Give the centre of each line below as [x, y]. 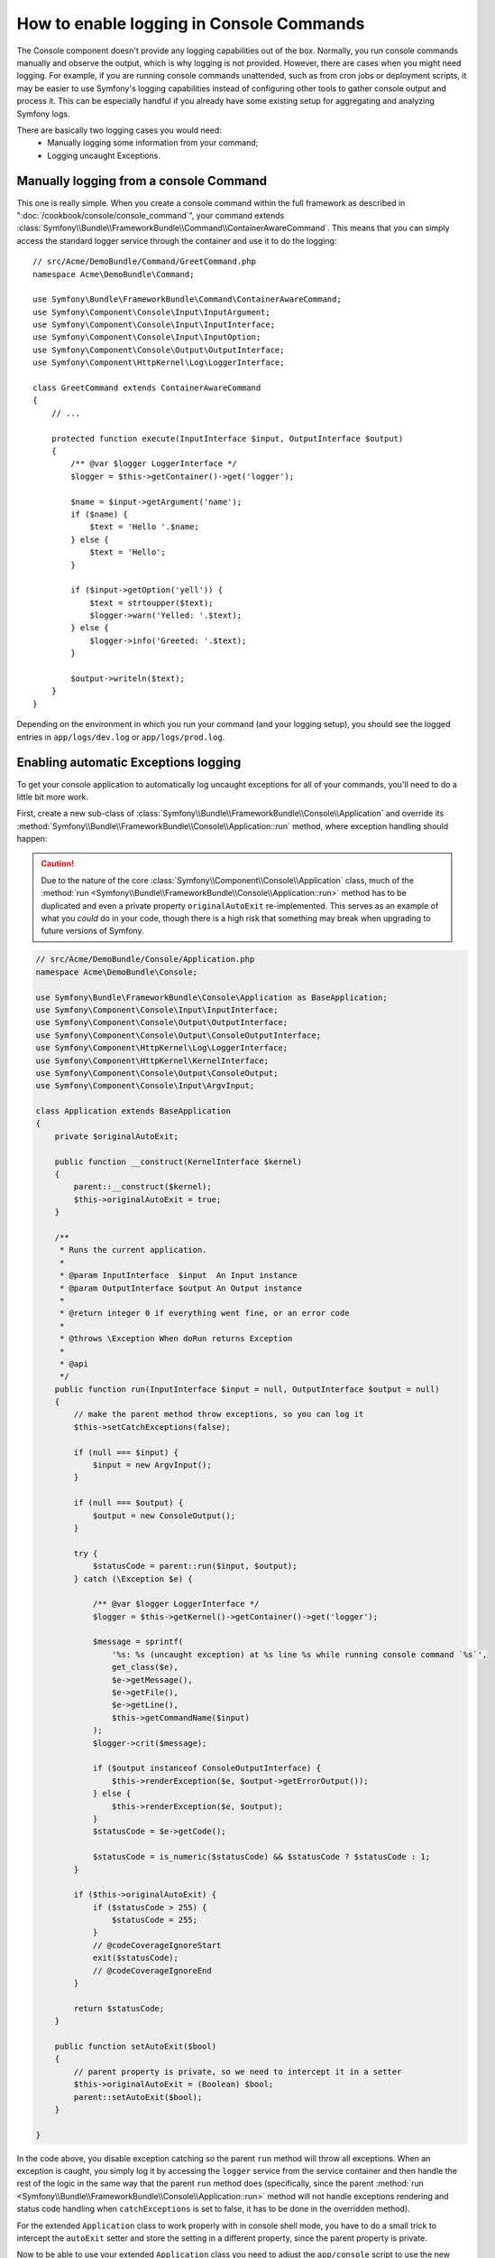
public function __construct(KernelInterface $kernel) [178, 1162]
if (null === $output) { [128, 1503]
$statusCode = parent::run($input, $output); [195, 1566]
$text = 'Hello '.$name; [145, 527]
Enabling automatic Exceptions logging [129, 763]
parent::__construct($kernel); [142, 1187]
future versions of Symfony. [92, 931]
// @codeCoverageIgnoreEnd [152, 1970]
